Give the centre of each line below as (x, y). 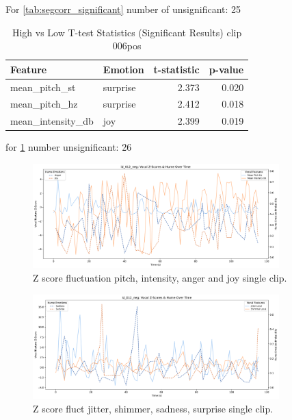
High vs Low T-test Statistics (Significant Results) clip (127, 32)
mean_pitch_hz (44, 104)
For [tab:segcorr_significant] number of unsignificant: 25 (123, 9)
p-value (226, 69)
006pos (127, 46)
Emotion (123, 69)
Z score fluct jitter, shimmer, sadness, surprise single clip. (153, 408)
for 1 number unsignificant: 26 (69, 147)
